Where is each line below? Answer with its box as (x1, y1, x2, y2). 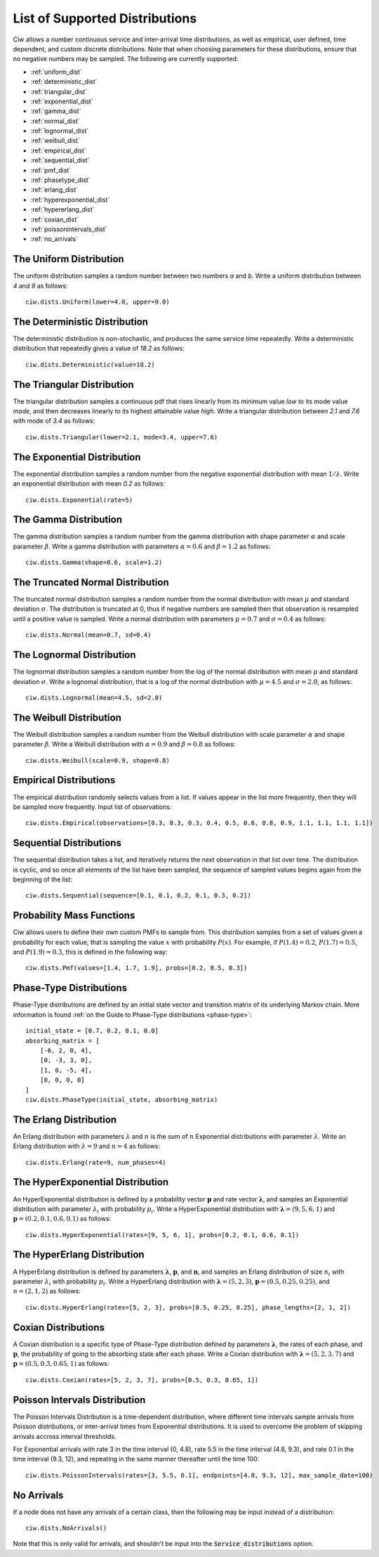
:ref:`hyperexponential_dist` (30, 195, 110, 204)
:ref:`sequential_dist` (30, 156, 90, 164)
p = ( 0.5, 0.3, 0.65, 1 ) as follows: (13, 1359, 109, 1368)
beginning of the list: (13, 875, 73, 884)
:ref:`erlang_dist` (30, 186, 79, 194)
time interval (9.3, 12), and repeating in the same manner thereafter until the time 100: (13, 1455, 260, 1464)
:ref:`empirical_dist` (30, 146, 87, 155)
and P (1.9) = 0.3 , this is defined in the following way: (13, 948, 168, 956)
